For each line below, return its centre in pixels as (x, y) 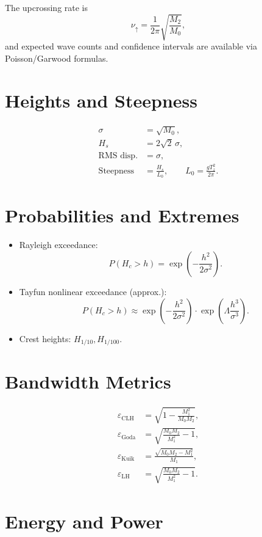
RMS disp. (118, 155)
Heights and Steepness (101, 100)
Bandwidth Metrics (88, 382)
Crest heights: (45, 338)
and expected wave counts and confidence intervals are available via (131, 46)
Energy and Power (84, 521)
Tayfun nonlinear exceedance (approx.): (93, 291)
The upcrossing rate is (47, 7)
